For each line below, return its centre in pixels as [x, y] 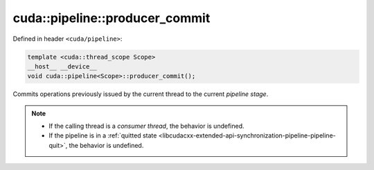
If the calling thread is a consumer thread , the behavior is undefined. [147, 126]
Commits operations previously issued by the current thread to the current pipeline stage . [141, 94]
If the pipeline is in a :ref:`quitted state [103, 135]
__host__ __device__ [62, 66]
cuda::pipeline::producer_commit [112, 18]
